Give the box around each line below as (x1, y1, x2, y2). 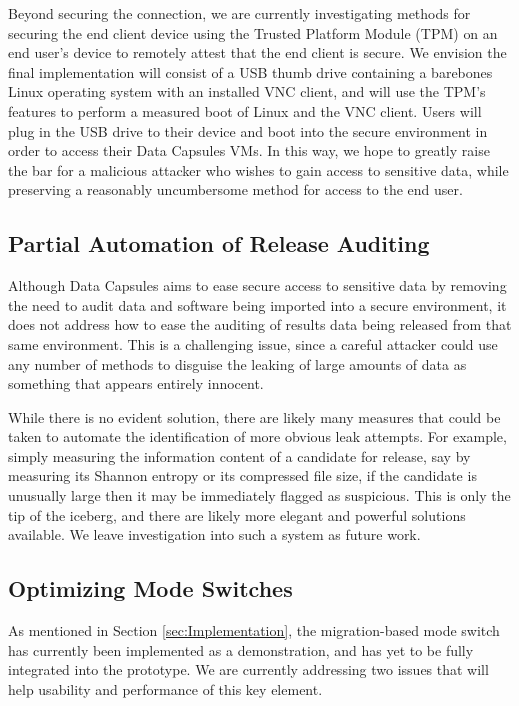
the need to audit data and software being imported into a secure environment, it (8, 294, 507, 315)
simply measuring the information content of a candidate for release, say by (8, 445, 471, 466)
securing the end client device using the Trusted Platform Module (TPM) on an (8, 22, 498, 43)
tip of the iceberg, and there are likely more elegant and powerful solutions (8, 504, 466, 525)
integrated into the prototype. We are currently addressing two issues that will (8, 659, 489, 680)
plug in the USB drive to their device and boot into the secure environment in (8, 120, 488, 141)
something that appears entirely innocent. (8, 373, 264, 394)
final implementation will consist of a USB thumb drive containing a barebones (8, 61, 493, 82)
